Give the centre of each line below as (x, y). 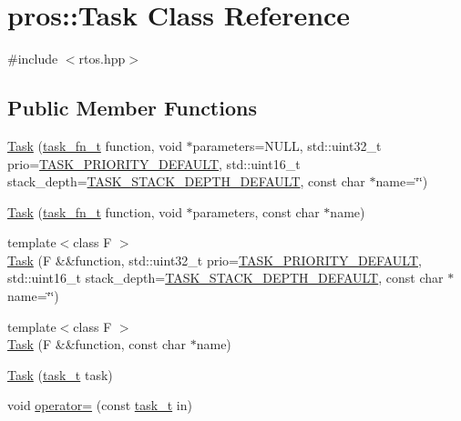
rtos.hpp (102, 59)
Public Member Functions (132, 108)
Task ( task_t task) (60, 374)
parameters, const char (256, 211)
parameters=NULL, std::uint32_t (287, 145)
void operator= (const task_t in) (100, 405)
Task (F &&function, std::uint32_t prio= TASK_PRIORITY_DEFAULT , (215, 260)
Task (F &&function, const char (97, 344)
